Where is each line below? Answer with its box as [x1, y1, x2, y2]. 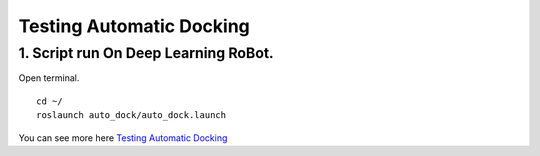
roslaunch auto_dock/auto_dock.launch [36, 110, 227, 121]
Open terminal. [18, 72, 80, 84]
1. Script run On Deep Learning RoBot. [18, 44, 274, 62]
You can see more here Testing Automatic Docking [18, 131, 228, 144]
